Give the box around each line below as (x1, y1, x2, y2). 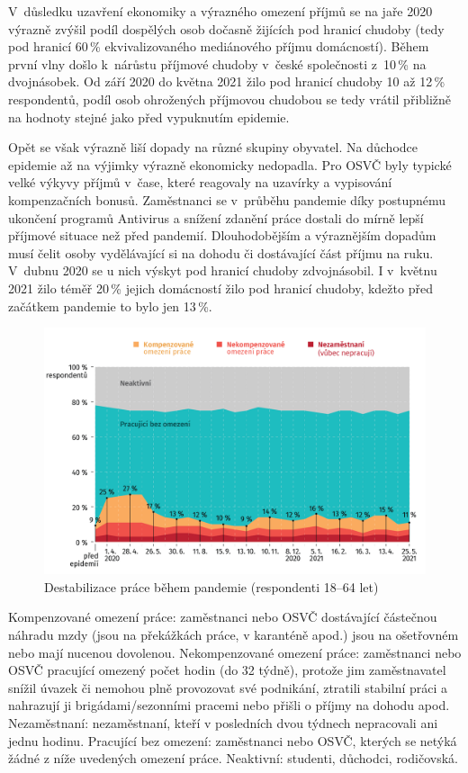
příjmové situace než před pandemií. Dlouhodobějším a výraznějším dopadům (8, 226, 436, 245)
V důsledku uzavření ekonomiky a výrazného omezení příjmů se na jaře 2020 (8, 2, 433, 20)
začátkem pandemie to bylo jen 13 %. (8, 296, 212, 315)
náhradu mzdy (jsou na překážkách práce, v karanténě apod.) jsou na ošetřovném (8, 625, 459, 643)
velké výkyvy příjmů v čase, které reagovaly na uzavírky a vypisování (8, 173, 392, 192)
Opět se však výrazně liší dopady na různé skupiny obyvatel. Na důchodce (8, 138, 418, 157)
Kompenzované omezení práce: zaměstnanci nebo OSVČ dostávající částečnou (8, 607, 437, 626)
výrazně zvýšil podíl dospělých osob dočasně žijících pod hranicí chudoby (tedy (8, 19, 445, 38)
